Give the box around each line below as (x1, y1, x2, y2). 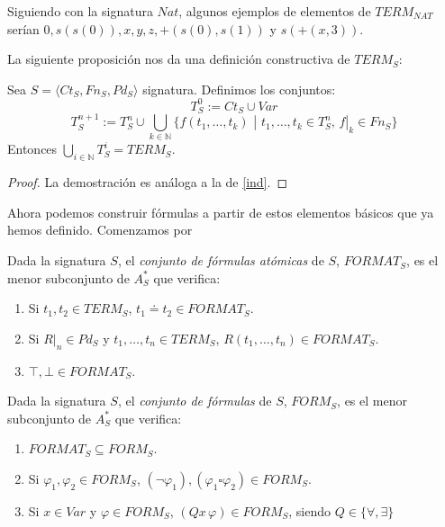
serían (7, 19, 40, 38)
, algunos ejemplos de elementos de (178, 2, 371, 20)
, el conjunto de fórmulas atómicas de (117, 251, 324, 270)
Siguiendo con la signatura (7, 2, 153, 20)
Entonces (7, 139, 58, 158)
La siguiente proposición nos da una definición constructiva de (7, 49, 350, 68)
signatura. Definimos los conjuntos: (142, 79, 336, 98)
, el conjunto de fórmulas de (117, 391, 272, 410)
